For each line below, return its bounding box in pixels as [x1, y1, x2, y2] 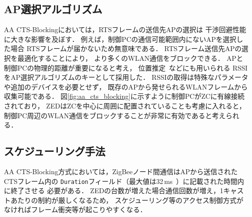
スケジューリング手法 [4, 144, 106, 159]
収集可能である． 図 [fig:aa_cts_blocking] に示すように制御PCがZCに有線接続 [4, 91, 245, 101]
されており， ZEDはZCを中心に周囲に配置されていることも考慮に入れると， [4, 100, 246, 110]
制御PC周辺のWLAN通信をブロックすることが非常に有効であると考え [4, 110, 226, 120]
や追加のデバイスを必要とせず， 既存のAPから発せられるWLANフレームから [4, 81, 248, 91]
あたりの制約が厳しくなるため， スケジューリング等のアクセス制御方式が [10, 195, 244, 205]
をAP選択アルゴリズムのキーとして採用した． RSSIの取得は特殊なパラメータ [4, 72, 249, 82]
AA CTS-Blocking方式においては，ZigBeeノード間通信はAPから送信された [4, 166, 238, 176]
